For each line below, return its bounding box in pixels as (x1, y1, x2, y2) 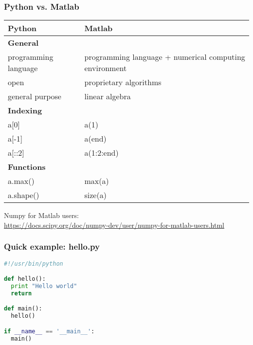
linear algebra (84, 91, 131, 102)
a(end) (84, 133, 107, 145)
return (11, 290, 32, 297)
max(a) (84, 175, 109, 187)
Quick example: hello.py (4, 240, 100, 253)
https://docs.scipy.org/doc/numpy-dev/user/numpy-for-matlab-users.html (4, 219, 224, 230)
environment (84, 62, 127, 74)
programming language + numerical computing (84, 51, 245, 63)
